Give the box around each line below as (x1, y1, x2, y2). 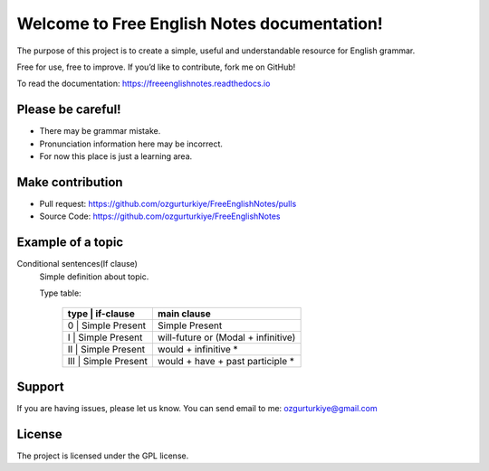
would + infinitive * (157, 344, 239, 356)
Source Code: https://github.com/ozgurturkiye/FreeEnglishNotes (39, 211, 281, 221)
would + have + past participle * (157, 355, 294, 368)
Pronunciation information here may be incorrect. (39, 138, 224, 149)
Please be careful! (16, 102, 121, 118)
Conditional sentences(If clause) (16, 259, 138, 269)
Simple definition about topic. (39, 271, 149, 282)
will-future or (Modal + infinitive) (157, 331, 296, 344)
